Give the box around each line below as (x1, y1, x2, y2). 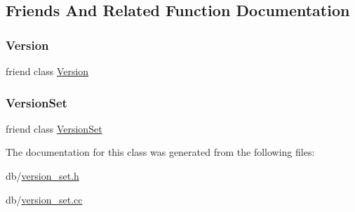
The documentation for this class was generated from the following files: (6, 145, 315, 159)
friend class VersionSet (6, 121, 102, 135)
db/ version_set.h (6, 168, 79, 183)
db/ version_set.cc (6, 192, 83, 206)
